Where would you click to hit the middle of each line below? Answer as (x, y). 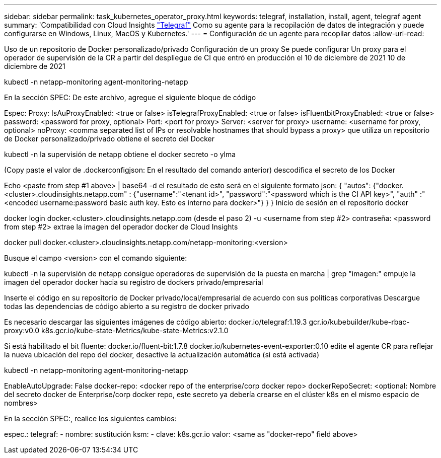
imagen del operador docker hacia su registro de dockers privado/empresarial (134, 282)
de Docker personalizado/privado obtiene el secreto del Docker (109, 139)
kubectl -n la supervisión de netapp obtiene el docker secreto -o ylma (120, 154)
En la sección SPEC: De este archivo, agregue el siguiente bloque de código (130, 97)
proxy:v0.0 (22, 330)
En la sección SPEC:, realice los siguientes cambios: (90, 418)
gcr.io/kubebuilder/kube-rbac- (359, 322)
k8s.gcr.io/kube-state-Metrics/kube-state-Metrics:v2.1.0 (135, 330)
